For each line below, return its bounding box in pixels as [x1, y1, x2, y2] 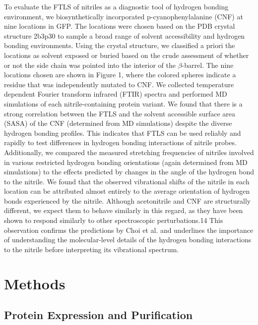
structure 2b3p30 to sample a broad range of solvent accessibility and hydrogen [4, 30, 245, 41]
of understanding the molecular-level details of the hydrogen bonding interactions [4, 234, 252, 245]
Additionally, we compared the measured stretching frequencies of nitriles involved [4, 147, 254, 157]
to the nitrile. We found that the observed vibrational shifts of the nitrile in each [4, 176, 250, 186]
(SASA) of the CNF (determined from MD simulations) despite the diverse [4, 118, 232, 128]
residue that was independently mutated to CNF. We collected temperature [4, 79, 234, 89]
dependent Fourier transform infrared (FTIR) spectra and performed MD [4, 89, 227, 99]
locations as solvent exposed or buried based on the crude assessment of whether [4, 50, 249, 60]
